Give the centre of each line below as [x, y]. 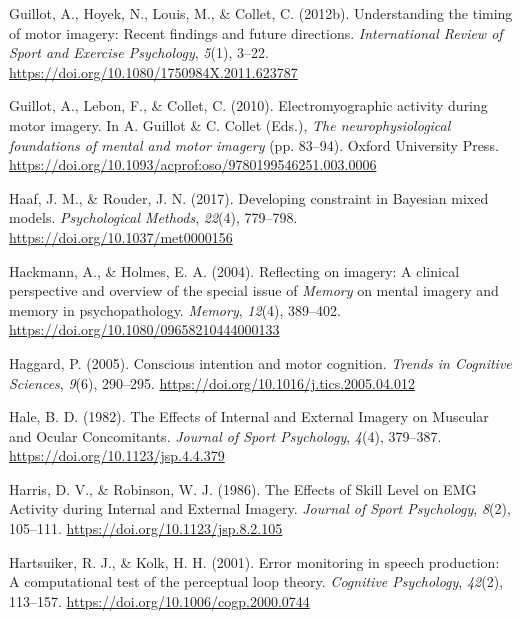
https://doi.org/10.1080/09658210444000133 [144, 329]
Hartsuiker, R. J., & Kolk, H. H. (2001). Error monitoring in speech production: [254, 561]
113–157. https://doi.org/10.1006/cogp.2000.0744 [159, 600]
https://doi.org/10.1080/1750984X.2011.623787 [153, 71]
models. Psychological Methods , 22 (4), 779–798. [153, 217]
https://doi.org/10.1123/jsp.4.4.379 [117, 455]
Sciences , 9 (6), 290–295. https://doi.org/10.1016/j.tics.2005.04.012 [212, 382]
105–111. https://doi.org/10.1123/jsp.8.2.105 [146, 528]
